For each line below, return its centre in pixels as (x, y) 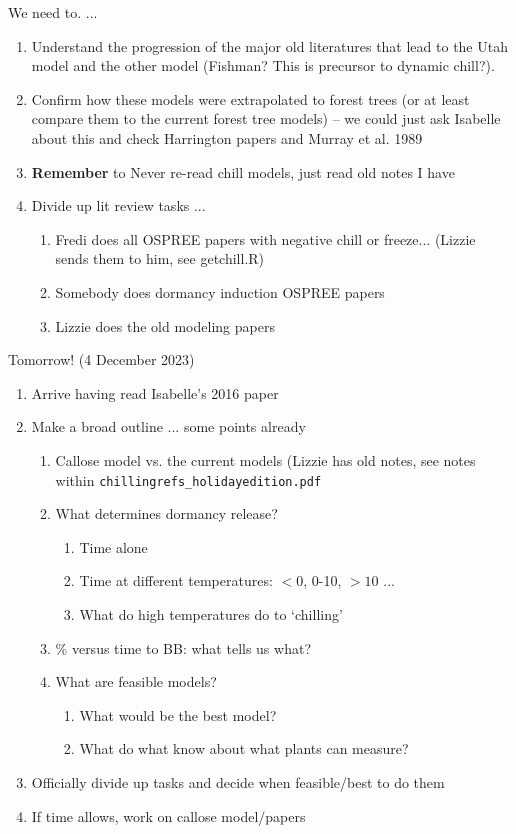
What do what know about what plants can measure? (244, 748)
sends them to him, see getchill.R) (160, 258)
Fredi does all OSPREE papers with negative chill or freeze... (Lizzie (265, 238)
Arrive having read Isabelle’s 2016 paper (155, 392)
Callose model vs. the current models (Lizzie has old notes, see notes (265, 459)
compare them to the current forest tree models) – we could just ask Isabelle (266, 118)
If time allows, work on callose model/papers (168, 815)
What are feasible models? (136, 681)
